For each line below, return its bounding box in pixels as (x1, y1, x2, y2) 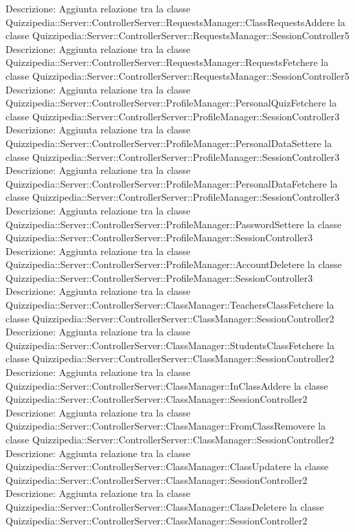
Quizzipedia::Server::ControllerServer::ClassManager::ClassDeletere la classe (5, 499, 324, 513)
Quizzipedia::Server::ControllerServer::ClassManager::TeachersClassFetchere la (5, 298, 334, 312)
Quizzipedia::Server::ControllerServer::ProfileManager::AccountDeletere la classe (5, 257, 342, 271)
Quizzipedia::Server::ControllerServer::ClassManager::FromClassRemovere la (5, 419, 326, 433)
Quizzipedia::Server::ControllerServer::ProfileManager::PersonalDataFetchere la (5, 176, 338, 190)
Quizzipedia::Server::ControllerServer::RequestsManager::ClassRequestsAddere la (5, 14, 345, 29)
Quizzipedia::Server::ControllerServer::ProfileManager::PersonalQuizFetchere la (5, 96, 337, 110)
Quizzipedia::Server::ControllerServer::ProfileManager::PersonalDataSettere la (5, 135, 332, 150)
